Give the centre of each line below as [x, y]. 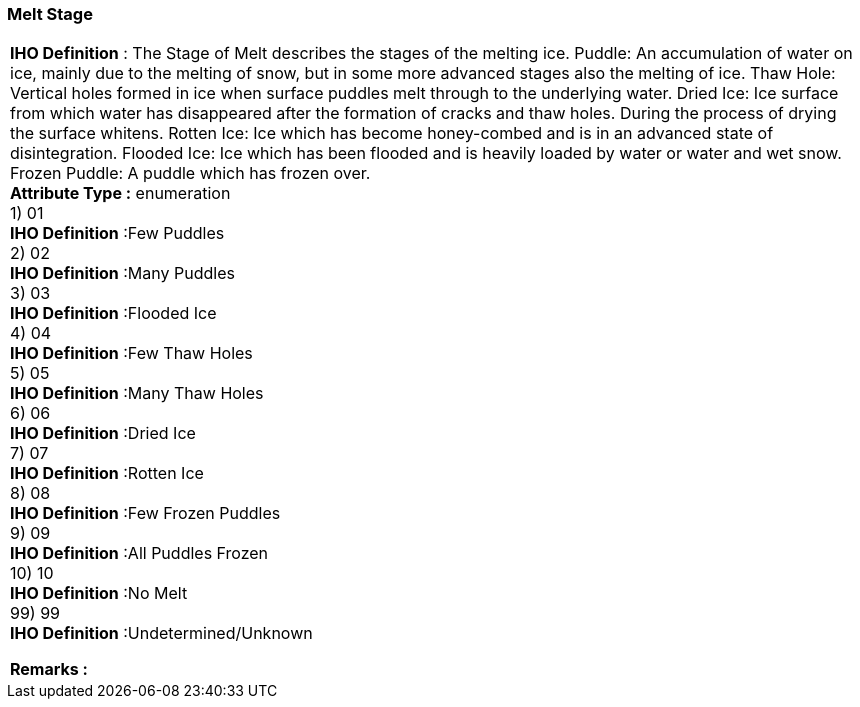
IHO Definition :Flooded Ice [113, 313]
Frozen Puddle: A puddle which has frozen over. [190, 173]
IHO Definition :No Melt [99, 593]
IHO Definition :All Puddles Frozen [139, 553]
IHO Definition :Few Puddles [117, 233]
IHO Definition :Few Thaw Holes [131, 353]
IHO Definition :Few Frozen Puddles [145, 513]
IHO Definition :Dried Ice [103, 433]
